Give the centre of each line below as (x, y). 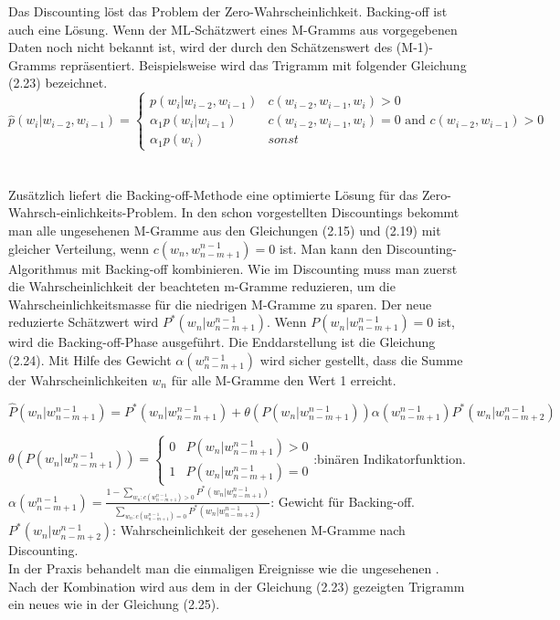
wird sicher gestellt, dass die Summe (361, 359)
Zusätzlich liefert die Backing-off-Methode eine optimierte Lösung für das (213, 194)
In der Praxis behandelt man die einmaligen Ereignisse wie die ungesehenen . (224, 568)
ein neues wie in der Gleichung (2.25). (114, 604)
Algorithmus (43, 268)
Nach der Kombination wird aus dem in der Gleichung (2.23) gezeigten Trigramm (237, 586)
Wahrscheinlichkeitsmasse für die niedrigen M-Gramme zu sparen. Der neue (220, 304)
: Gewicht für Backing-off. (343, 501)
